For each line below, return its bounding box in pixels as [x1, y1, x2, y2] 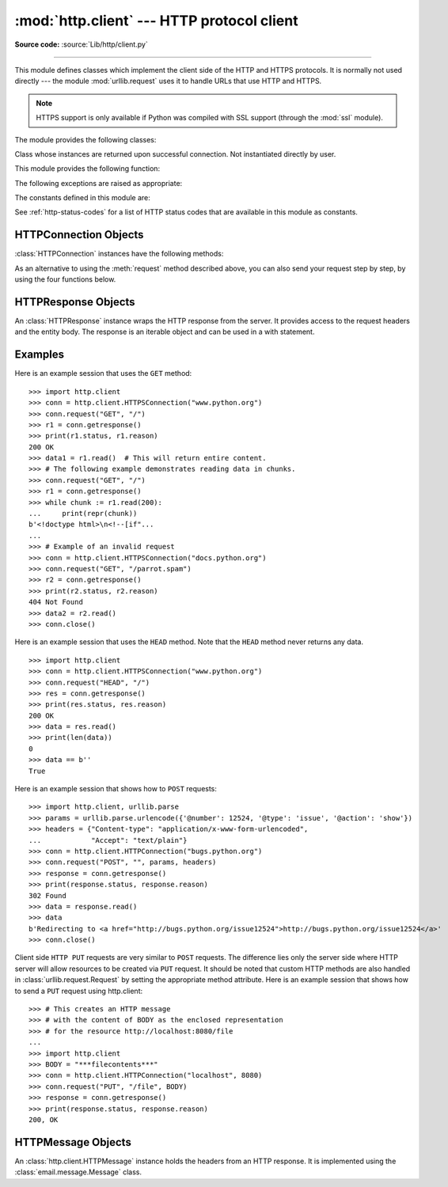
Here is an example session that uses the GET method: [14, 369, 192, 378]
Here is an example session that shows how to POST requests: [14, 784, 218, 794]
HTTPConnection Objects [14, 228, 144, 241]
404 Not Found [28, 597, 83, 607]
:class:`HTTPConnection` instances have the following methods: [14, 249, 224, 259]
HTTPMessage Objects [14, 1136, 132, 1149]
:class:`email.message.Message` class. [14, 1167, 142, 1177]
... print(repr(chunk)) [28, 509, 138, 518]
